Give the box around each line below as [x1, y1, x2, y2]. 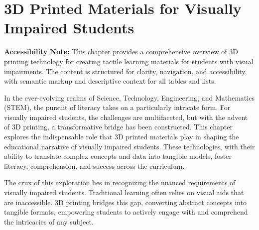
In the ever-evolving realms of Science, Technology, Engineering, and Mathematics [4, 92, 255, 103]
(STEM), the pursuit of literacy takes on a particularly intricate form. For [4, 102, 231, 113]
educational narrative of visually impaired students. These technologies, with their [4, 141, 255, 151]
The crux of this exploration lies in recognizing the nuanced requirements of [4, 177, 236, 188]
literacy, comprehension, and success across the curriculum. [4, 160, 185, 171]
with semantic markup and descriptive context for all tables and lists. [4, 76, 216, 86]
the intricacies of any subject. [4, 216, 94, 227]
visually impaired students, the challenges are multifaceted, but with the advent [4, 112, 248, 122]
